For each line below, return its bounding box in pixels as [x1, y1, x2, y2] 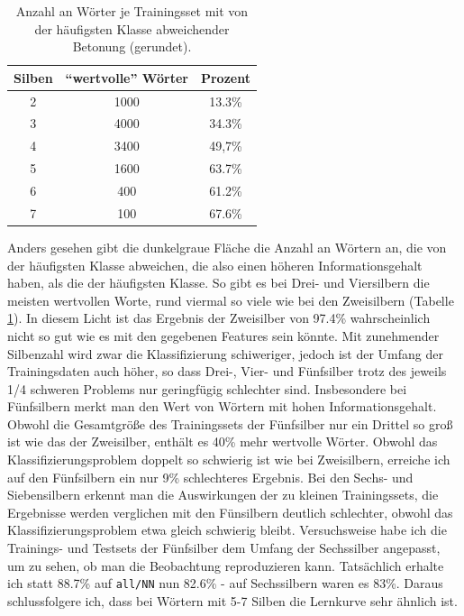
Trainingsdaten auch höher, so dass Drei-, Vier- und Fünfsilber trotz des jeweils [7, 362, 447, 381]
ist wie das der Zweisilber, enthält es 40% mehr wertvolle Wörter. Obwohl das [7, 432, 438, 451]
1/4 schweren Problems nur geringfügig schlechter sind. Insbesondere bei [7, 379, 407, 398]
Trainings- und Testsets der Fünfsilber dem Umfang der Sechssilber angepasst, [7, 538, 441, 557]
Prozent [200, 68, 250, 87]
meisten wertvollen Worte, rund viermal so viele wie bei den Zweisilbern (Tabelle [7, 290, 454, 309]
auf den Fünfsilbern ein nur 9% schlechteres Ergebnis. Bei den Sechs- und [7, 467, 414, 486]
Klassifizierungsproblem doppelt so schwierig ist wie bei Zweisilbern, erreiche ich [7, 450, 450, 469]
